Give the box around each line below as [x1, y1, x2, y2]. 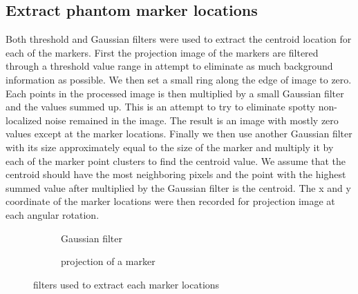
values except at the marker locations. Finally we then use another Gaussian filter [6, 126, 352, 141]
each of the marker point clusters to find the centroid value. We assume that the [6, 153, 346, 168]
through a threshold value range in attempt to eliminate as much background [6, 59, 333, 73]
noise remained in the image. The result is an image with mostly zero [45, 112, 339, 127]
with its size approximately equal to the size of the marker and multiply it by [6, 139, 334, 154]
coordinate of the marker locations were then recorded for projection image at [6, 194, 335, 208]
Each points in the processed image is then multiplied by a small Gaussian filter [6, 86, 344, 100]
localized [6, 112, 42, 127]
